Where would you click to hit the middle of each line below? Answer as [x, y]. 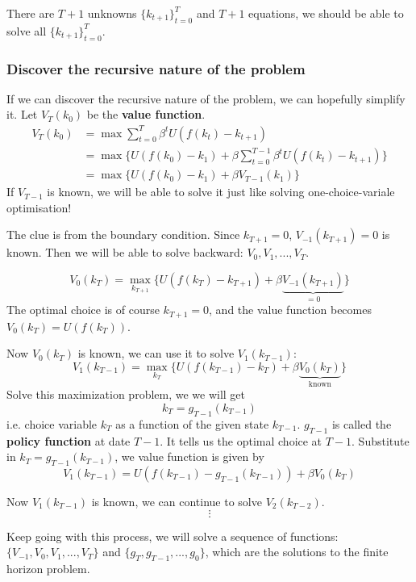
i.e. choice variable [52, 423]
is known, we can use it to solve [156, 353]
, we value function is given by [189, 456]
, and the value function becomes [290, 310]
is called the [362, 423]
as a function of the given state [192, 423]
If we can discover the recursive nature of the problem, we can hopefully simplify [206, 98]
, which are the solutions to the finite [297, 552]
